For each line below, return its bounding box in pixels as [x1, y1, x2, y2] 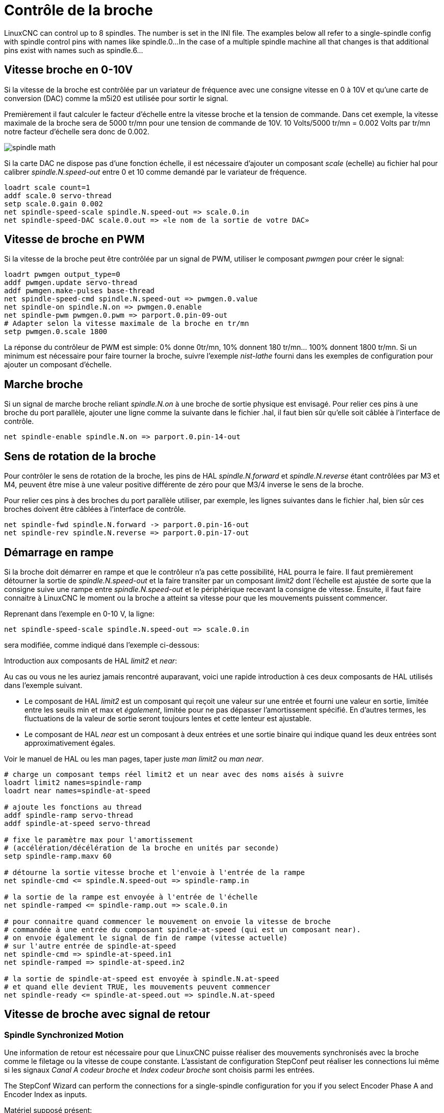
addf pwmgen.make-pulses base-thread [4, 287, 155, 295]
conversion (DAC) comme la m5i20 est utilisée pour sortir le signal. [4, 93, 228, 103]
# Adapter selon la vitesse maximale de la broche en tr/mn [4, 319, 249, 328]
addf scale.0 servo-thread [4, 191, 112, 200]
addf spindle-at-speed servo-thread [4, 819, 150, 827]
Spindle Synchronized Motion [4, 1029, 124, 1040]
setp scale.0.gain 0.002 [4, 199, 103, 208]
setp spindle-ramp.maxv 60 [4, 851, 112, 860]
